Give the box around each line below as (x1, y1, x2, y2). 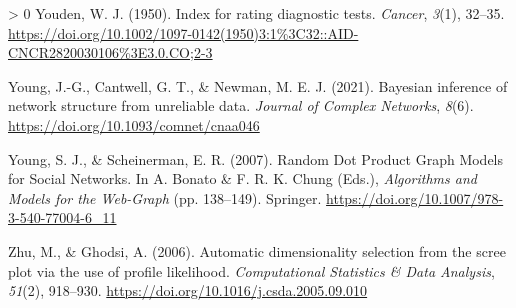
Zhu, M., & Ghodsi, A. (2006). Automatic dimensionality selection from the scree (8, 240, 506, 261)
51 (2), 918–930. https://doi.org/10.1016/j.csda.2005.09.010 (8, 280, 368, 301)
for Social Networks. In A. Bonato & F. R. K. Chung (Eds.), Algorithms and (8, 168, 477, 189)
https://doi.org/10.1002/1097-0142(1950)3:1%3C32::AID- (8, 22, 359, 43)
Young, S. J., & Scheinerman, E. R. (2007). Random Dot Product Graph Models (8, 148, 504, 169)
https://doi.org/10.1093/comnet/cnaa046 (8, 114, 260, 135)
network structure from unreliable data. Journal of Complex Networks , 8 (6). (8, 95, 474, 116)
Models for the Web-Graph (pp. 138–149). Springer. (8, 187, 322, 208)
